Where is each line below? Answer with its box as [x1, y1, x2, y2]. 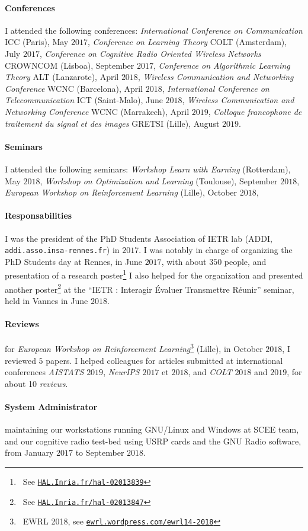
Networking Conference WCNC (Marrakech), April [5, 105, 190, 117]
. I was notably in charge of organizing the [139, 244, 293, 256]
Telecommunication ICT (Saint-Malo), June [5, 94, 163, 106]
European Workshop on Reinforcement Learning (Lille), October [5, 186, 238, 199]
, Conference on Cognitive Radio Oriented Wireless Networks [39, 47, 261, 59]
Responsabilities [5, 209, 72, 222]
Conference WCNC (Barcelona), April [5, 82, 143, 94]
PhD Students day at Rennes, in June [5, 255, 142, 267]
